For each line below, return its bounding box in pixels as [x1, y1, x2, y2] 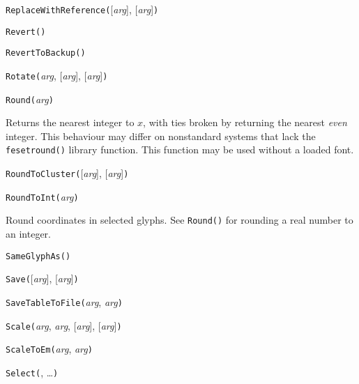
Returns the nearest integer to [6, 115, 135, 130]
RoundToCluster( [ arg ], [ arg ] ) [6, 166, 129, 181]
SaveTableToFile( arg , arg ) [6, 295, 123, 309]
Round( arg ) [6, 91, 54, 106]
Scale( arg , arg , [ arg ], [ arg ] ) [6, 318, 122, 332]
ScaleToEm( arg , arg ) [6, 341, 93, 356]
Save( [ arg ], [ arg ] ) [6, 271, 79, 286]
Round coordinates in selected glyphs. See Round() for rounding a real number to [6, 213, 353, 227]
